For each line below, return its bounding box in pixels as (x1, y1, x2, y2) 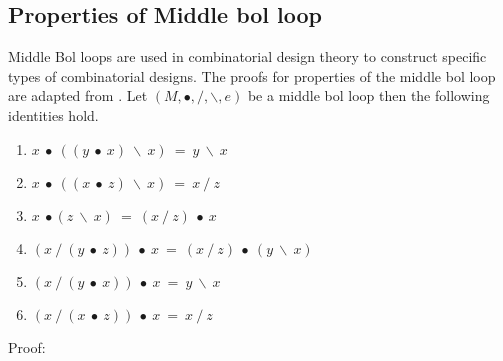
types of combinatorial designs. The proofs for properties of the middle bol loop (8, 65, 496, 86)
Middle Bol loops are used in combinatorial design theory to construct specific (8, 46, 487, 67)
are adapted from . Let (8, 85, 148, 106)
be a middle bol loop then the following (247, 85, 490, 106)
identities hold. (8, 104, 99, 125)
